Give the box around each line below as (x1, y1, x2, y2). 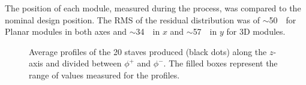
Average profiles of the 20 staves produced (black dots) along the (29, 45, 267, 57)
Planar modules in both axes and (5, 25, 127, 38)
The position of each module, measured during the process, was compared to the (5, 2, 301, 14)
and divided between (46, 57, 122, 69)
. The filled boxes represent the (163, 57, 278, 69)
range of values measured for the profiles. (29, 68, 180, 81)
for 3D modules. (226, 25, 286, 38)
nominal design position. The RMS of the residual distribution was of (5, 13, 260, 26)
